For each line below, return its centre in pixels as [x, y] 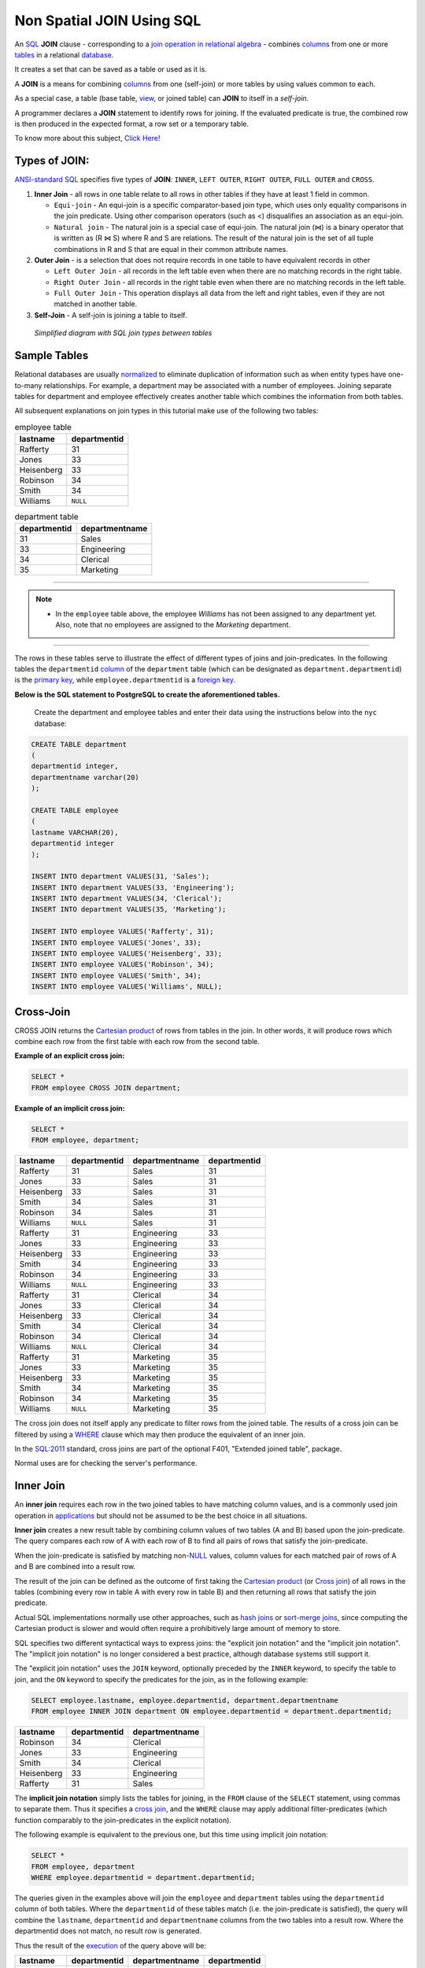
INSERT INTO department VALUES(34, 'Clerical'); [127, 899]
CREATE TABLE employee [75, 810]
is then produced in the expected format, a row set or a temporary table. [132, 124]
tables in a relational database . [64, 54]
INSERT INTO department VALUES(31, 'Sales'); [120, 877]
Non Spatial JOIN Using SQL [108, 20]
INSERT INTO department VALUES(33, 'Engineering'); [133, 887]
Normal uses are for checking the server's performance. [106, 1463]
